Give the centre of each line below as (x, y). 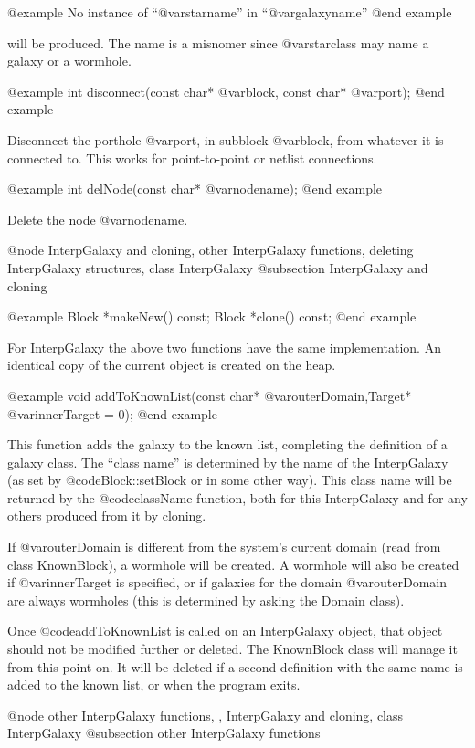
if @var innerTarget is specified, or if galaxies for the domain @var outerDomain (227, 582)
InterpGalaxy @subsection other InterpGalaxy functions (164, 733)
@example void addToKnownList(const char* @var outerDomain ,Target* (210, 395)
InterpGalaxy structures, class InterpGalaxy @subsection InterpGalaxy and (218, 267)
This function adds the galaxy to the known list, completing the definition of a (227, 444)
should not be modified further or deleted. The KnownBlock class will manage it (232, 649)
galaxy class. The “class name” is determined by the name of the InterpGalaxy (228, 462)
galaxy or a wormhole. (69, 61)
